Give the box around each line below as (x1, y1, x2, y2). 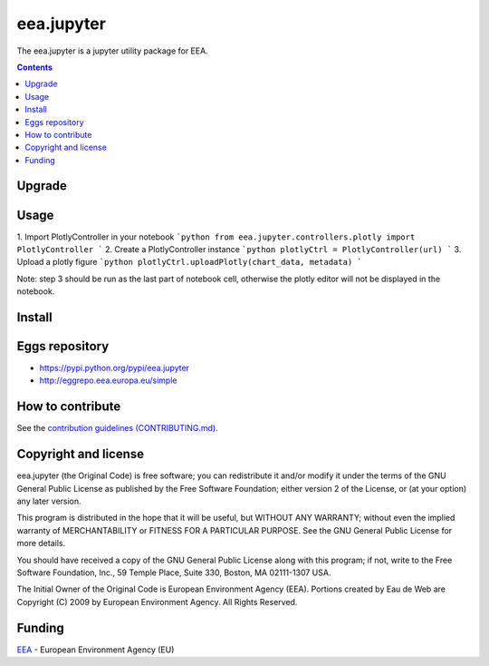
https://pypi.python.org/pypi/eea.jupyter (39, 363, 190, 374)
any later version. (16, 495, 81, 507)
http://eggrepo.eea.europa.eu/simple (39, 375, 177, 386)
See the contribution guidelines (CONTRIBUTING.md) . (16, 423, 218, 434)
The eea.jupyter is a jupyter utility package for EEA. (16, 45, 208, 56)
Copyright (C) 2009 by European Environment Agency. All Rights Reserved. (16, 596, 298, 607)
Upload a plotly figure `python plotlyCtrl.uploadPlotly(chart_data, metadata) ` (16, 257, 362, 268)
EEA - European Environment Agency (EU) (16, 644, 175, 655)
